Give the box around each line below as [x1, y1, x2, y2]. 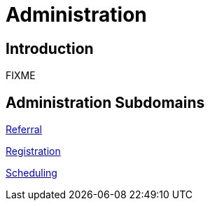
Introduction [6, 39, 94, 57]
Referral [6, 123, 42, 136]
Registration [6, 145, 61, 158]
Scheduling [6, 167, 57, 179]
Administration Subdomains [6, 93, 205, 111]
